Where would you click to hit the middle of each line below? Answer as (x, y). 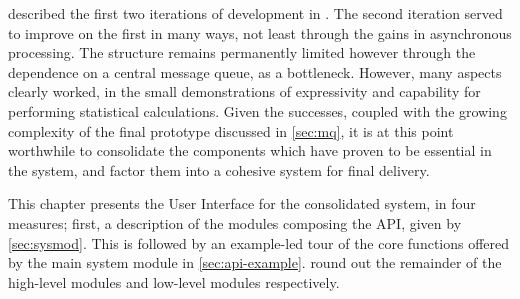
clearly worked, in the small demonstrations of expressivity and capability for (244, 91)
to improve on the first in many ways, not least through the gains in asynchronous (260, 32)
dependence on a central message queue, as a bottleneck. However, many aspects (255, 71)
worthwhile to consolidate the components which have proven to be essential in (250, 150)
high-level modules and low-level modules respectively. (174, 281)
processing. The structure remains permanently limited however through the (242, 52)
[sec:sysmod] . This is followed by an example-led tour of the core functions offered (259, 242)
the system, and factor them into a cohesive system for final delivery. (219, 169)
